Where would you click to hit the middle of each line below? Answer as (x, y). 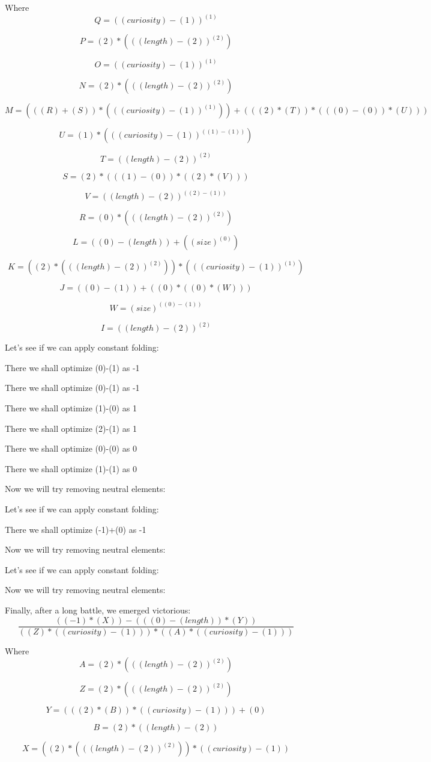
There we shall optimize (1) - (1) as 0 (71, 468)
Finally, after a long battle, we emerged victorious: (98, 610)
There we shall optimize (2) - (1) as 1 (71, 428)
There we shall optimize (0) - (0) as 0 (71, 448)
